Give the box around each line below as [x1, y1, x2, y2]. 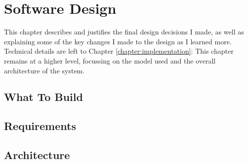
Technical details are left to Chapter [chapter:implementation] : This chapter [4, 46, 234, 56]
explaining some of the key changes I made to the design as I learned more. [4, 36, 232, 46]
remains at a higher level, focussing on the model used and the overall [4, 55, 216, 65]
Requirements [4, 118, 76, 133]
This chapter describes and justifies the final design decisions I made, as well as [4, 27, 244, 37]
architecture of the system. [4, 65, 85, 75]
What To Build [4, 89, 83, 104]
